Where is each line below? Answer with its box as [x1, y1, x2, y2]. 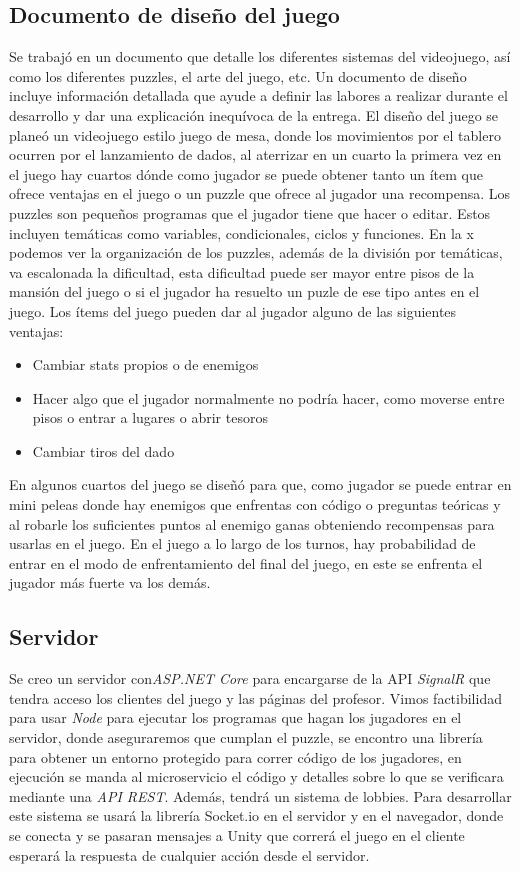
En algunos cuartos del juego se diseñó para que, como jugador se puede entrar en [9, 474, 512, 495]
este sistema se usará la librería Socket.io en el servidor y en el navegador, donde [9, 805, 504, 826]
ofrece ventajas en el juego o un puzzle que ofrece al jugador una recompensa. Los [9, 183, 511, 204]
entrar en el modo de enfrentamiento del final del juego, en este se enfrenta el [9, 552, 483, 573]
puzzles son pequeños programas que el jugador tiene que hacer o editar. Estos [9, 202, 491, 223]
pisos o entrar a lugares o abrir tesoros [32, 407, 268, 428]
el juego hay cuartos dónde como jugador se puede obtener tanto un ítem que [9, 163, 483, 184]
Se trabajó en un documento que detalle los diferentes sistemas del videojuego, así [9, 46, 511, 67]
